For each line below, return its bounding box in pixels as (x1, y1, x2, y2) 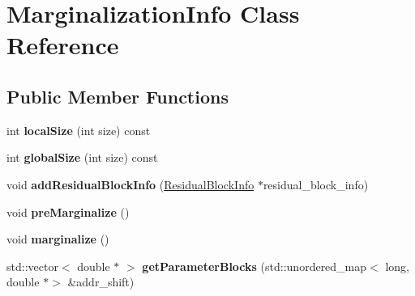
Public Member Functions (6, 83, 229, 108)
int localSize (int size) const (6, 121, 151, 138)
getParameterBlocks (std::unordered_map (142, 257, 367, 274)
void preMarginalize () (6, 203, 130, 220)
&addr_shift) (67, 273, 135, 290)
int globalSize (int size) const (6, 149, 158, 166)
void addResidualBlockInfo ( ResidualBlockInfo (6, 175, 255, 192)
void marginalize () (6, 230, 109, 247)
